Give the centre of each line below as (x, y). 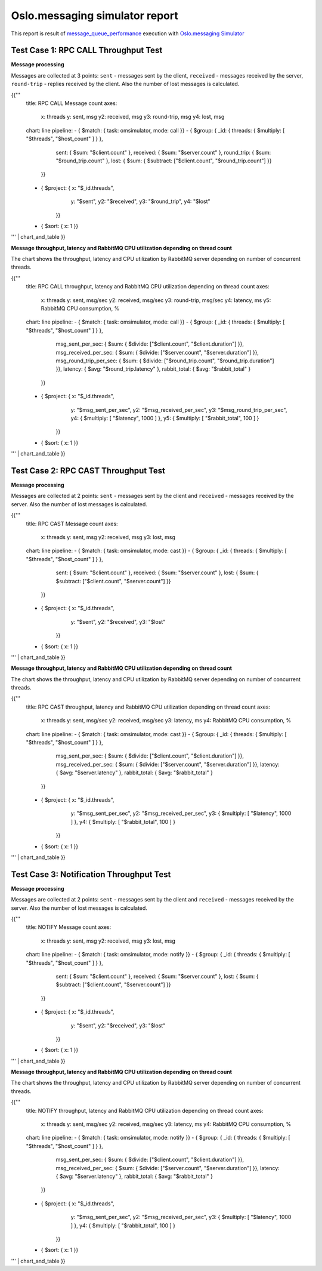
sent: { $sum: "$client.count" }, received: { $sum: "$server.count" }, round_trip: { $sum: (163, 152)
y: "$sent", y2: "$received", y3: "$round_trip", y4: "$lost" (141, 201)
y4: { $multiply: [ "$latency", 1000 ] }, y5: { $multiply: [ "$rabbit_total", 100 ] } (165, 418)
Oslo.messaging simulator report (95, 16)
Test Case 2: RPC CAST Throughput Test (88, 471)
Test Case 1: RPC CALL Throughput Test (87, 50)
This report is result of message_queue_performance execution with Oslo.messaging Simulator (128, 33)
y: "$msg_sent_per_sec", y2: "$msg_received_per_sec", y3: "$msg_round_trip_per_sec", (179, 410)
